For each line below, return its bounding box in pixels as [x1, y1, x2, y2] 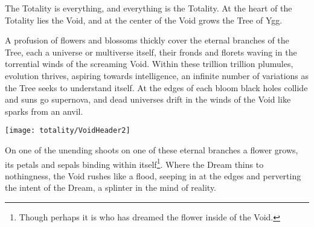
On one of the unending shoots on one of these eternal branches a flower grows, [5, 144, 298, 156]
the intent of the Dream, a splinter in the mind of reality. [5, 181, 217, 194]
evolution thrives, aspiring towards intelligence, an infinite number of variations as [5, 69, 309, 82]
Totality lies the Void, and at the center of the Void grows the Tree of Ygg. [5, 13, 283, 26]
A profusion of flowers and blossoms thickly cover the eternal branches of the [5, 34, 289, 46]
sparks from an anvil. [5, 104, 83, 117]
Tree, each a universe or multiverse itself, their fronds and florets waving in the [5, 45, 297, 58]
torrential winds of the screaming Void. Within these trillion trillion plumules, [5, 57, 293, 70]
